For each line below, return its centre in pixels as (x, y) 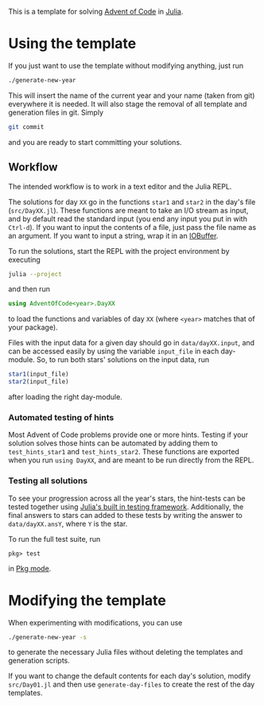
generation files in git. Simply (56, 112)
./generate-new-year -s (48, 637)
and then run (29, 289)
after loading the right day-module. (66, 397)
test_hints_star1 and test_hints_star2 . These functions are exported (124, 452)
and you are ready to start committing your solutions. (95, 142)
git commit (26, 127)
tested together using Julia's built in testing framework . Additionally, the (126, 506)
